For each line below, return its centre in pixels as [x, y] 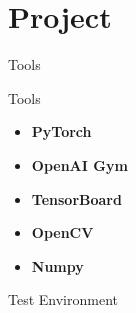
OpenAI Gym [79, 164]
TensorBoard [76, 198]
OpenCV [62, 232]
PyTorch [61, 131]
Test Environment [63, 299]
